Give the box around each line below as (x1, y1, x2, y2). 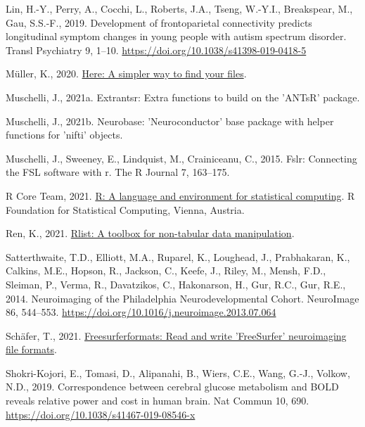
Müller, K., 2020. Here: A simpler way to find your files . (6, 66, 247, 81)
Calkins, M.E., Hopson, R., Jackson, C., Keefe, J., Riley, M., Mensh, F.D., (6, 263, 326, 278)
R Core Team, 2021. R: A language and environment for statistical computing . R (6, 188, 355, 203)
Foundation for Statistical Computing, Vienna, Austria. (6, 202, 245, 217)
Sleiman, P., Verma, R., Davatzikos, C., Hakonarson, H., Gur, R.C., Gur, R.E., (6, 276, 346, 291)
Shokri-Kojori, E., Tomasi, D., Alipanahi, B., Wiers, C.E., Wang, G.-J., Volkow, (6, 365, 350, 380)
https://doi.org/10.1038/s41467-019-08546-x (6, 407, 196, 421)
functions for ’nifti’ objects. (6, 127, 123, 142)
